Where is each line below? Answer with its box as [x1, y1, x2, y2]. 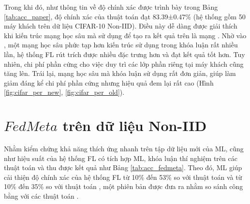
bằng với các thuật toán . [4, 191, 79, 201]
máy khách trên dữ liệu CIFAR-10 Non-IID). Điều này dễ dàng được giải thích [4, 21, 237, 31]
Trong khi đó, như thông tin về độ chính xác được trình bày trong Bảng [4, 2, 218, 12]
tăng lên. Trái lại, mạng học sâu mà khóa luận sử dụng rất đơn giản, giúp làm [4, 68, 236, 78]
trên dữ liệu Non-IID [62, 116, 207, 135]
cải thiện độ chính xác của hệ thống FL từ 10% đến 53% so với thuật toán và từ [4, 172, 242, 182]
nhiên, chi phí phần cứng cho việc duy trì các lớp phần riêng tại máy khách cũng [4, 58, 244, 69]
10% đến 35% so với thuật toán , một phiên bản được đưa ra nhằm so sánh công [4, 181, 243, 191]
